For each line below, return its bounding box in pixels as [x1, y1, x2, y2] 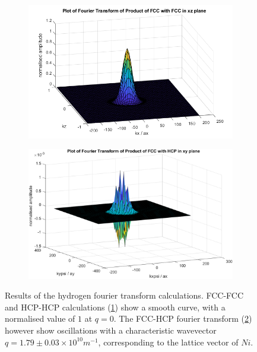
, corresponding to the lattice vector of [98, 335, 239, 348]
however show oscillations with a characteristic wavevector [5, 324, 217, 337]
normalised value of [5, 312, 75, 325]
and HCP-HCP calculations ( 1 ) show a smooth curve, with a [5, 300, 226, 313]
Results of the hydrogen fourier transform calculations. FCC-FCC [5, 289, 244, 302]
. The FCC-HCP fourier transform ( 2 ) [113, 312, 252, 325]
